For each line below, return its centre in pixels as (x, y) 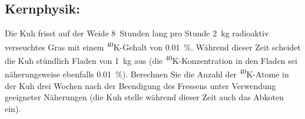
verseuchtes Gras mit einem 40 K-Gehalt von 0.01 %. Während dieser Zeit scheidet (153, 46)
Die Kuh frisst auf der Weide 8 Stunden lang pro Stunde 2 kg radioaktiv (137, 33)
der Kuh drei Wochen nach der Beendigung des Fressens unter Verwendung (140, 85)
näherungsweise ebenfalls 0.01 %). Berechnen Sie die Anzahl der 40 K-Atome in (147, 73)
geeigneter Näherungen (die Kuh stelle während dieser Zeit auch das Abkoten (145, 97)
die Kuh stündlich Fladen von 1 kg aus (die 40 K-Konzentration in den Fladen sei (151, 59)
